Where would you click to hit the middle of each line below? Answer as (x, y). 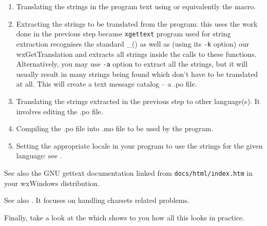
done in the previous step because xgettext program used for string (123, 34)
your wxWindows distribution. (52, 183)
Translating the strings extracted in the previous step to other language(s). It (138, 101)
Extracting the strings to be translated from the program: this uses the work (137, 23)
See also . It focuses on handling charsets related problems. (97, 200)
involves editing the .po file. (60, 111)
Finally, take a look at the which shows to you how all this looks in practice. (124, 217)
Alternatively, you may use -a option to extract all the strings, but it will (132, 64)
